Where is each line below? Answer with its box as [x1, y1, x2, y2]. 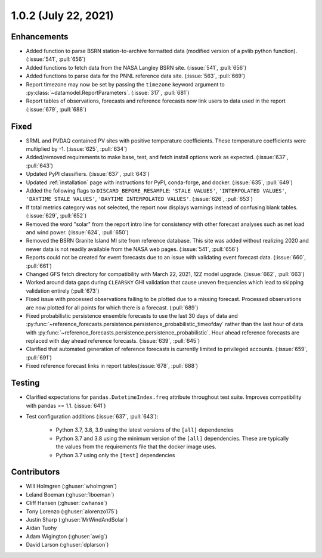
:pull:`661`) [26, 262, 52, 269]
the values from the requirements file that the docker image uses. [55, 443, 217, 450]
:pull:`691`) [26, 354, 52, 361]
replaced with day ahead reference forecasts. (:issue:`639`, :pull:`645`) [26, 337, 200, 345]
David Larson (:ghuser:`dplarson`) [26, 541, 109, 548]
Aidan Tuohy [26, 525, 57, 532]
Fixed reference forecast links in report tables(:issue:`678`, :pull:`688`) [26, 362, 199, 370]
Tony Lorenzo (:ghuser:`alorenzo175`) [26, 507, 118, 515]
